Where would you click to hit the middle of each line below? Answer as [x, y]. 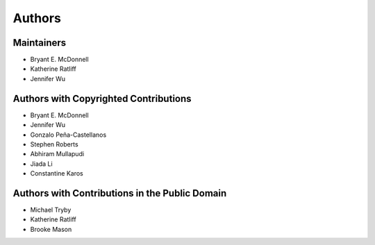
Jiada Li [41, 164]
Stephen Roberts [55, 144]
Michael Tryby [51, 210]
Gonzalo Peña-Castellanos [68, 135]
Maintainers [40, 43]
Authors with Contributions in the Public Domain [120, 193]
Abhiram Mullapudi [57, 154]
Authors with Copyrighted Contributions [102, 98]
